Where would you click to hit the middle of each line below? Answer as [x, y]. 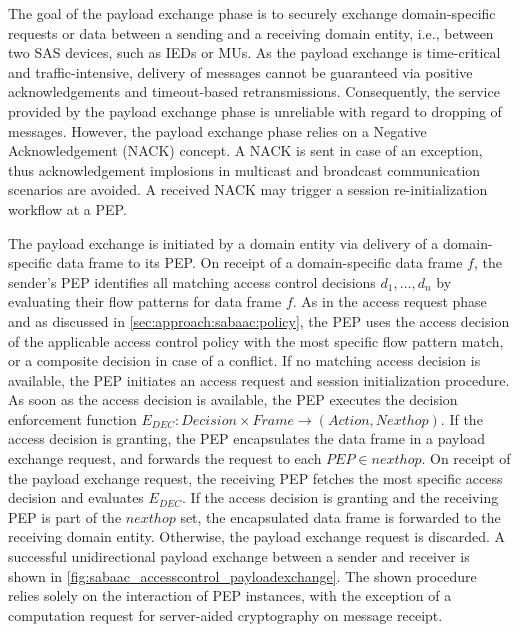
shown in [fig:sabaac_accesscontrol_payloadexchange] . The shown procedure [242, 575]
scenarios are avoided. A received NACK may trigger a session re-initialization [248, 189]
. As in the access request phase [389, 301]
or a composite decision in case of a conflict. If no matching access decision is [244, 360]
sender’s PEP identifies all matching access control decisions [192, 281]
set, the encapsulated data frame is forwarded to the [340, 516]
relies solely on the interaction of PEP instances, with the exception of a [230, 595]
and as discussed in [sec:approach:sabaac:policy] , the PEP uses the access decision [259, 320]
